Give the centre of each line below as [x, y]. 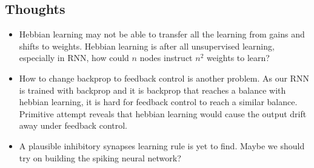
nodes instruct [166, 58]
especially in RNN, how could [74, 58]
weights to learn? [238, 58]
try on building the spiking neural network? [100, 157]
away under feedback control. [73, 125]
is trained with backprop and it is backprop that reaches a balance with [152, 90]
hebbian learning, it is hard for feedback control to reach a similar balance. [158, 102]
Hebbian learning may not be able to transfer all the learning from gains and [162, 34]
